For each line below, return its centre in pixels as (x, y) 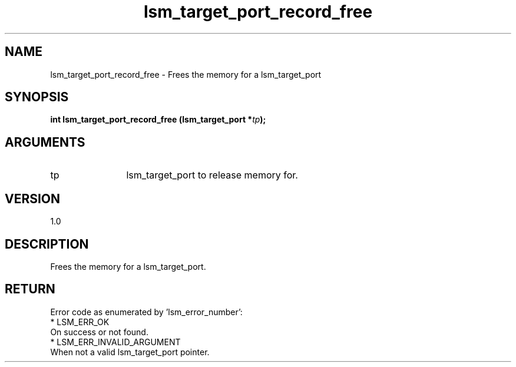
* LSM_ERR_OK (80, 322)
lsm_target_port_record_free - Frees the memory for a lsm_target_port (186, 74)
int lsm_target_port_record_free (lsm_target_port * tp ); (158, 120)
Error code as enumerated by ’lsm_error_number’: (146, 312)
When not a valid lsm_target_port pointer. (130, 352)
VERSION (33, 199)
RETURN (30, 289)
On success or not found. (99, 332)
